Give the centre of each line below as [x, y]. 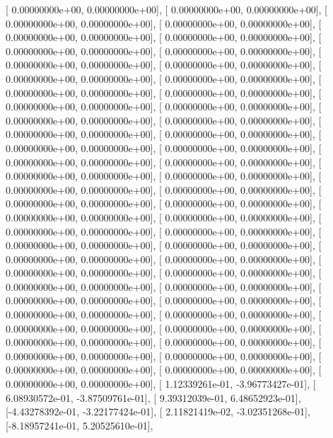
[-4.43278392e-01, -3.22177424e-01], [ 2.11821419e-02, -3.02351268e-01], [158, 411]
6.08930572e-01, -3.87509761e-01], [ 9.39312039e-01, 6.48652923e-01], [153, 397]
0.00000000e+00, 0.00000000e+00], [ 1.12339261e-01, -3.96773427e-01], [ [161, 384]
